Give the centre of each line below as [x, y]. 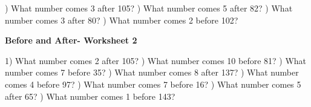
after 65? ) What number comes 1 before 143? [90, 96]
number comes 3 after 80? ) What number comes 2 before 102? [122, 20]
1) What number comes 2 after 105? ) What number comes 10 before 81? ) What [156, 60]
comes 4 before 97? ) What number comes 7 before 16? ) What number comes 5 [153, 84]
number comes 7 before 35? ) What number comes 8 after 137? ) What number [152, 72]
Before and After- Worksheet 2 [71, 40]
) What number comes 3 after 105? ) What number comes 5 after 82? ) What [149, 8]
